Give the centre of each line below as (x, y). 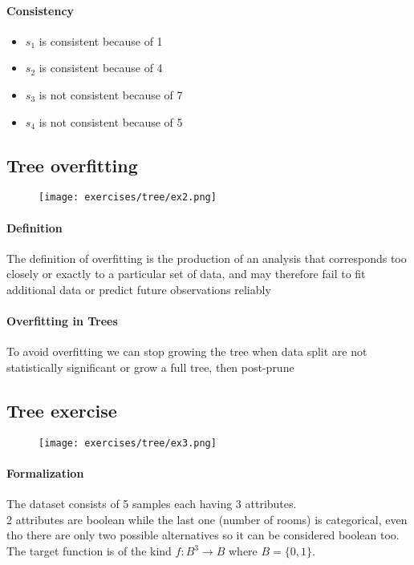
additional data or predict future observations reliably (139, 290)
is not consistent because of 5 (111, 121)
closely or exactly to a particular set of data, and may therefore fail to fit (186, 274)
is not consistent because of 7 (111, 94)
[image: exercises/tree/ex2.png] (128, 198)
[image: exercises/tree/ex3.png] (128, 443)
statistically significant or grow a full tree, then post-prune (150, 367)
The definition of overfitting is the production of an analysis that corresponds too (207, 258)
